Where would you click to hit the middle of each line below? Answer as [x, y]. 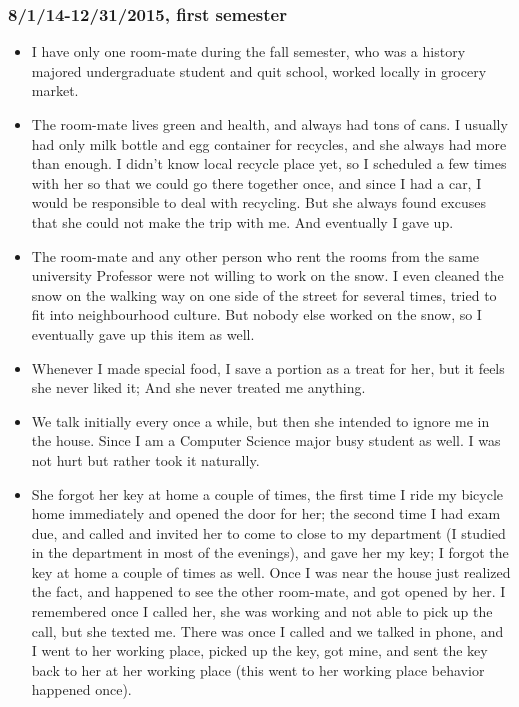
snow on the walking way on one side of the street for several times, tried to [264, 294]
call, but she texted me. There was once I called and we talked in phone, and [267, 630]
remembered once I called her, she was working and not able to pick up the [262, 611]
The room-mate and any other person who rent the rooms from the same [255, 255]
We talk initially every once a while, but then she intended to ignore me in [260, 420]
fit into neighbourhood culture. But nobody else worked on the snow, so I [256, 314]
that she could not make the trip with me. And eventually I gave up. [242, 221]
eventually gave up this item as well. [143, 333]
